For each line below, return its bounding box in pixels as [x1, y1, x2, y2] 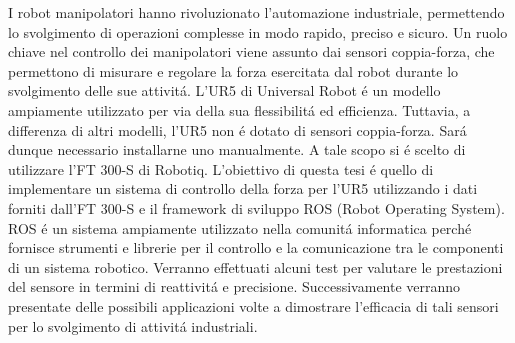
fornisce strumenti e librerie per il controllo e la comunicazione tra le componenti [8, 237, 504, 258]
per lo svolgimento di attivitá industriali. [8, 315, 258, 336]
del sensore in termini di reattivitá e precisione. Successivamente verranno [8, 276, 461, 297]
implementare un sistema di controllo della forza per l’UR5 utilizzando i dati [8, 178, 478, 199]
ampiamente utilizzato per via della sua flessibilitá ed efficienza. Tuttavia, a [8, 99, 471, 120]
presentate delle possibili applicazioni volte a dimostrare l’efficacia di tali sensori [8, 295, 499, 316]
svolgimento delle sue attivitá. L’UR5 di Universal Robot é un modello [8, 80, 441, 101]
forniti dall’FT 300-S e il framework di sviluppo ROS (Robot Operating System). [8, 197, 505, 218]
